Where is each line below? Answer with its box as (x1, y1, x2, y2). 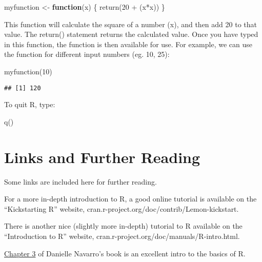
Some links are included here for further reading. (4, 176, 157, 187)
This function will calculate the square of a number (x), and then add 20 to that (4, 18, 257, 29)
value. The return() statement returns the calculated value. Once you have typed (4, 29, 258, 39)
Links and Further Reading (4, 146, 200, 167)
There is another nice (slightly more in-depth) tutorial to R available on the (4, 220, 243, 231)
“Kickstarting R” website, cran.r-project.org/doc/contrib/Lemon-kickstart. (4, 203, 239, 214)
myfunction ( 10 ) (4, 66, 52, 76)
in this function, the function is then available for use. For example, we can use (4, 38, 252, 49)
